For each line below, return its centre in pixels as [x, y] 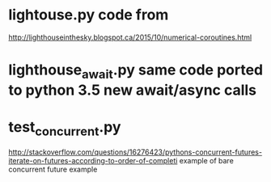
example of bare [207, 161]
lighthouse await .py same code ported [136, 71]
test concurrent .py [65, 128]
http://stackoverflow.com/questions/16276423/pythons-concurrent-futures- [135, 152]
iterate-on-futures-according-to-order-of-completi [93, 161]
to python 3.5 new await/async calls [133, 90]
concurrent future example [53, 169]
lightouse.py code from [89, 15]
